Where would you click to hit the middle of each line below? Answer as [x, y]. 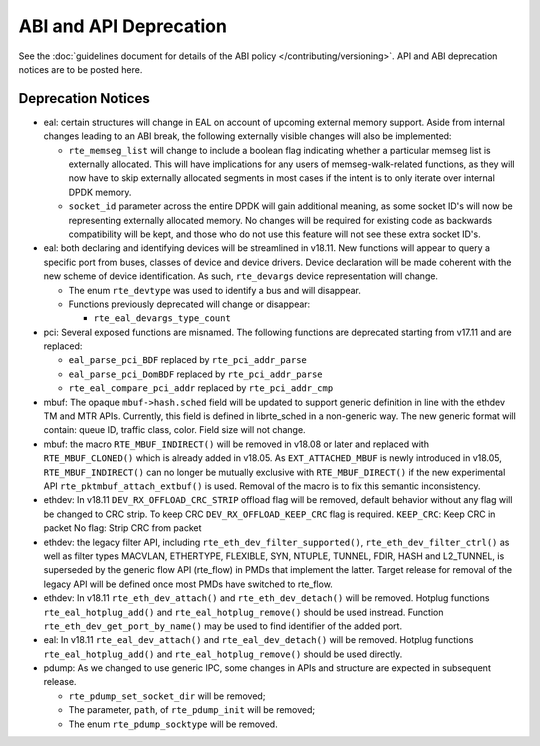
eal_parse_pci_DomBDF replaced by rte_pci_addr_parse [196, 374]
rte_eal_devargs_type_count [162, 318]
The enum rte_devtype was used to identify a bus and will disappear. [215, 290]
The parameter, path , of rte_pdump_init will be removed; [192, 710]
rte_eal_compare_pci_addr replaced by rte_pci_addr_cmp [201, 388]
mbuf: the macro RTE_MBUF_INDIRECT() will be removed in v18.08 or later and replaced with [236, 444]
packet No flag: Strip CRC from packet [122, 528]
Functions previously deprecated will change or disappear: [189, 304]
